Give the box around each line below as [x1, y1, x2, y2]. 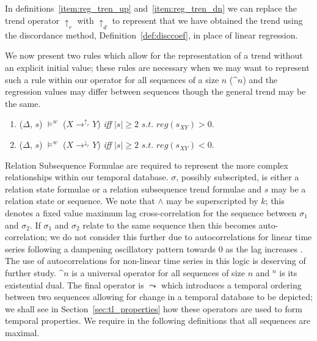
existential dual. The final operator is [5, 278, 144, 291]
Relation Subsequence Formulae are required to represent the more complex [5, 158, 288, 171]
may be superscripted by [166, 194, 258, 207]
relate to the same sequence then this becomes [82, 218, 256, 231]
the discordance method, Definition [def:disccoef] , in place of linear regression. [5, 28, 298, 41]
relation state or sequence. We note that [5, 194, 155, 207]
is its [279, 266, 297, 279]
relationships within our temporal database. [5, 170, 169, 183]
